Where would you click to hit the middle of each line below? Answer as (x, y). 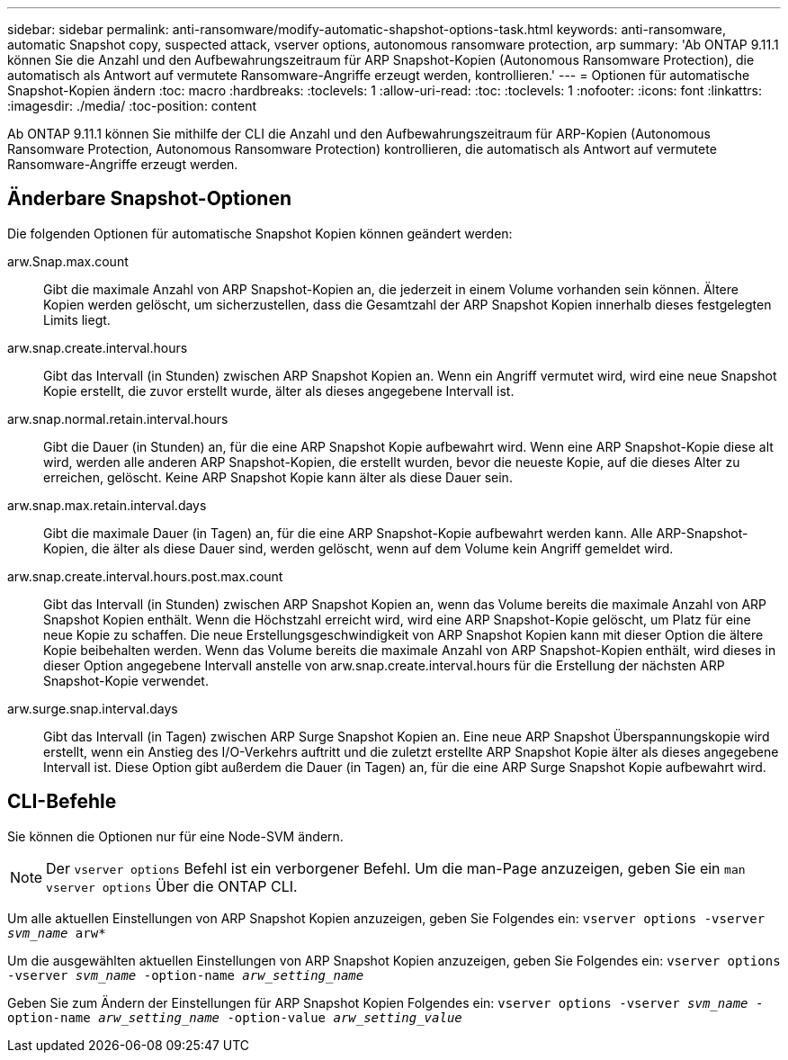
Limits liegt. (77, 319)
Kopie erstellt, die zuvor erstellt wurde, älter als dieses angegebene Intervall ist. (279, 391)
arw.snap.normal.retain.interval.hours (118, 418)
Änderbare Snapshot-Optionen (150, 199)
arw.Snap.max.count (68, 261)
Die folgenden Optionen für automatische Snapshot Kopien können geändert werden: (260, 233)
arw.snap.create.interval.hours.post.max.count (145, 576)
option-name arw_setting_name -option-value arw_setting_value (235, 1017)
